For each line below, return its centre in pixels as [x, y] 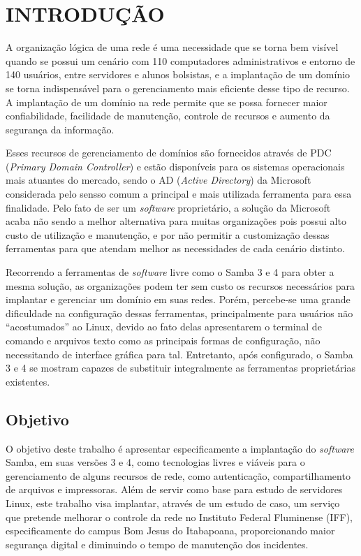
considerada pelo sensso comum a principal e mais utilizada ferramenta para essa [179, 194]
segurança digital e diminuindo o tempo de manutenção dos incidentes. [157, 544]
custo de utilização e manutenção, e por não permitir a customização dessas [168, 234]
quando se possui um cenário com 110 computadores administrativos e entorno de [180, 60]
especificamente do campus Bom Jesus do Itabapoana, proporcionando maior [170, 531]
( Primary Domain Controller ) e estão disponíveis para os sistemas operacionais [175, 166]
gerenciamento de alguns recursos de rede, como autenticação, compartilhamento [178, 475]
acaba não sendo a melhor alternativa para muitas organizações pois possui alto [176, 221]
